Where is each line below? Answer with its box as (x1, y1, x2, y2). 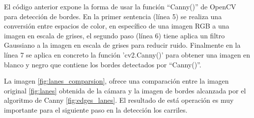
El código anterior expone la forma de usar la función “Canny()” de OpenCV (4, 1, 236, 11)
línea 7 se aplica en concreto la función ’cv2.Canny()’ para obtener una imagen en (4, 49, 251, 59)
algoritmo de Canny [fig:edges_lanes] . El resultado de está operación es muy (4, 95, 234, 105)
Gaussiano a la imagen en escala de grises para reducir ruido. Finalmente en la (4, 40, 241, 50)
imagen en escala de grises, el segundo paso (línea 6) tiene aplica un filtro (4, 30, 225, 40)
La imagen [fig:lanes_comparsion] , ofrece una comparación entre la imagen (4, 76, 229, 86)
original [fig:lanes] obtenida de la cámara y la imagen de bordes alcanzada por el (4, 85, 246, 95)
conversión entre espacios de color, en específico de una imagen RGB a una (4, 21, 229, 31)
